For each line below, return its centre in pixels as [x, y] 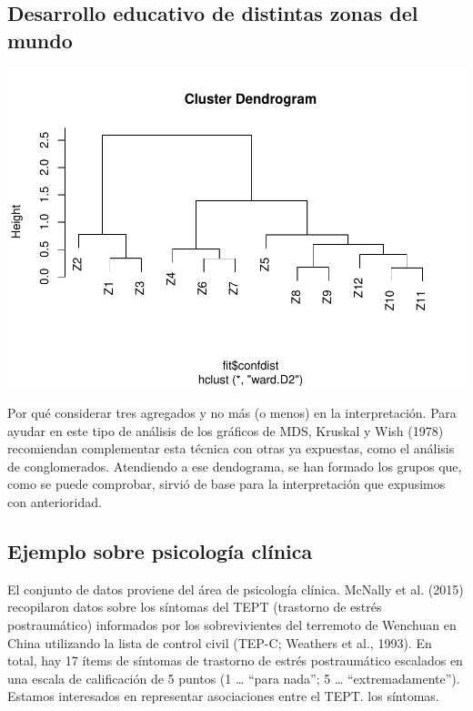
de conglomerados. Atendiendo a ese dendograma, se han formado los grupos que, [235, 466]
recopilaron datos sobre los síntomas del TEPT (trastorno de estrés [195, 607]
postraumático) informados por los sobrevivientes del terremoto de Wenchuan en [232, 625]
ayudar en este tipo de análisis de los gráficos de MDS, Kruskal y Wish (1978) [226, 430]
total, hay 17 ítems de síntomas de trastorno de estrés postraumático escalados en [235, 660]
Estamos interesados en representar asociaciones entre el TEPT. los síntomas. [223, 696]
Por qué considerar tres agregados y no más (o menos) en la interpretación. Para [232, 413]
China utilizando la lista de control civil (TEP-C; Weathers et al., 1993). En [220, 642]
